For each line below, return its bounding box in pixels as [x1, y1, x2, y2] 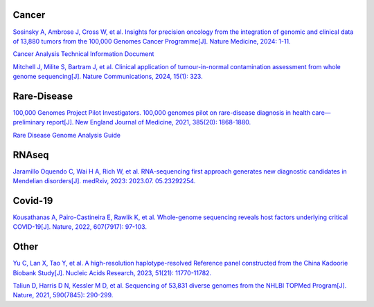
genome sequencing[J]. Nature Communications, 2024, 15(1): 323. [12, 73, 204, 81]
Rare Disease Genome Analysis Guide [12, 131, 121, 139]
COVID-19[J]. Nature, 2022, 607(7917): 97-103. [12, 223, 147, 231]
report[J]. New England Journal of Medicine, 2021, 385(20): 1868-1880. [46, 118, 251, 127]
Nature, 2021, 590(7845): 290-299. [12, 291, 114, 299]
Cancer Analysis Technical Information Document [12, 50, 154, 58]
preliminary [12, 118, 45, 127]
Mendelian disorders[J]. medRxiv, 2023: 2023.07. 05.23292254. [12, 177, 196, 185]
